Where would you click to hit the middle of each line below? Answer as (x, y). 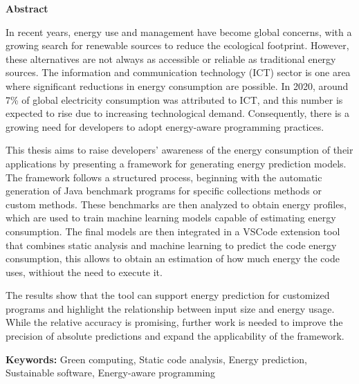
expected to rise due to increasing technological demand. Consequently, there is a (178, 113)
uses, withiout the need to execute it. (84, 272)
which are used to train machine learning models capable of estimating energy (171, 218)
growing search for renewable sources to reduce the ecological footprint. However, (177, 45)
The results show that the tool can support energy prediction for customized (168, 295)
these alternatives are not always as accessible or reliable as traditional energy (171, 58)
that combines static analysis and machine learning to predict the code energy (171, 245)
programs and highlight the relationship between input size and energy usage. (170, 308)
